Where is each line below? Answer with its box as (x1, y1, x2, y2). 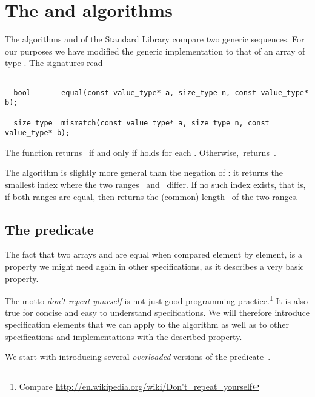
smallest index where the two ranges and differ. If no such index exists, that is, (5, 178, 306, 191)
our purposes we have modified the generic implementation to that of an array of (5, 44, 305, 57)
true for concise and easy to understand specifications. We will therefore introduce (5, 306, 310, 319)
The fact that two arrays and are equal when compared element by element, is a (5, 248, 303, 261)
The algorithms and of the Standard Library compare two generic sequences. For (5, 33, 305, 45)
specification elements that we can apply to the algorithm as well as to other (5, 318, 289, 331)
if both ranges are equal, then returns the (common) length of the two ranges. (5, 190, 299, 202)
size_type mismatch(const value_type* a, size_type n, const (13, 118, 270, 127)
